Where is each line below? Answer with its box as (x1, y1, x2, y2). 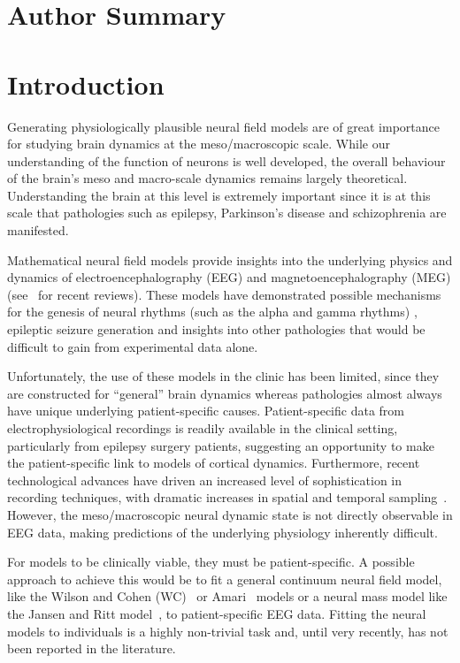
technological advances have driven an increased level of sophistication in (7, 470, 402, 489)
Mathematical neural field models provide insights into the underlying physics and (7, 250, 453, 269)
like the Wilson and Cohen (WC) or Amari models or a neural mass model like (7, 587, 448, 606)
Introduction (7, 65, 165, 102)
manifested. (7, 221, 69, 240)
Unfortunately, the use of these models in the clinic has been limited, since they (7, 367, 440, 385)
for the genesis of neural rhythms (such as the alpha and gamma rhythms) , (7, 302, 418, 321)
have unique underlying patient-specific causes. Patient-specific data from (7, 401, 404, 420)
